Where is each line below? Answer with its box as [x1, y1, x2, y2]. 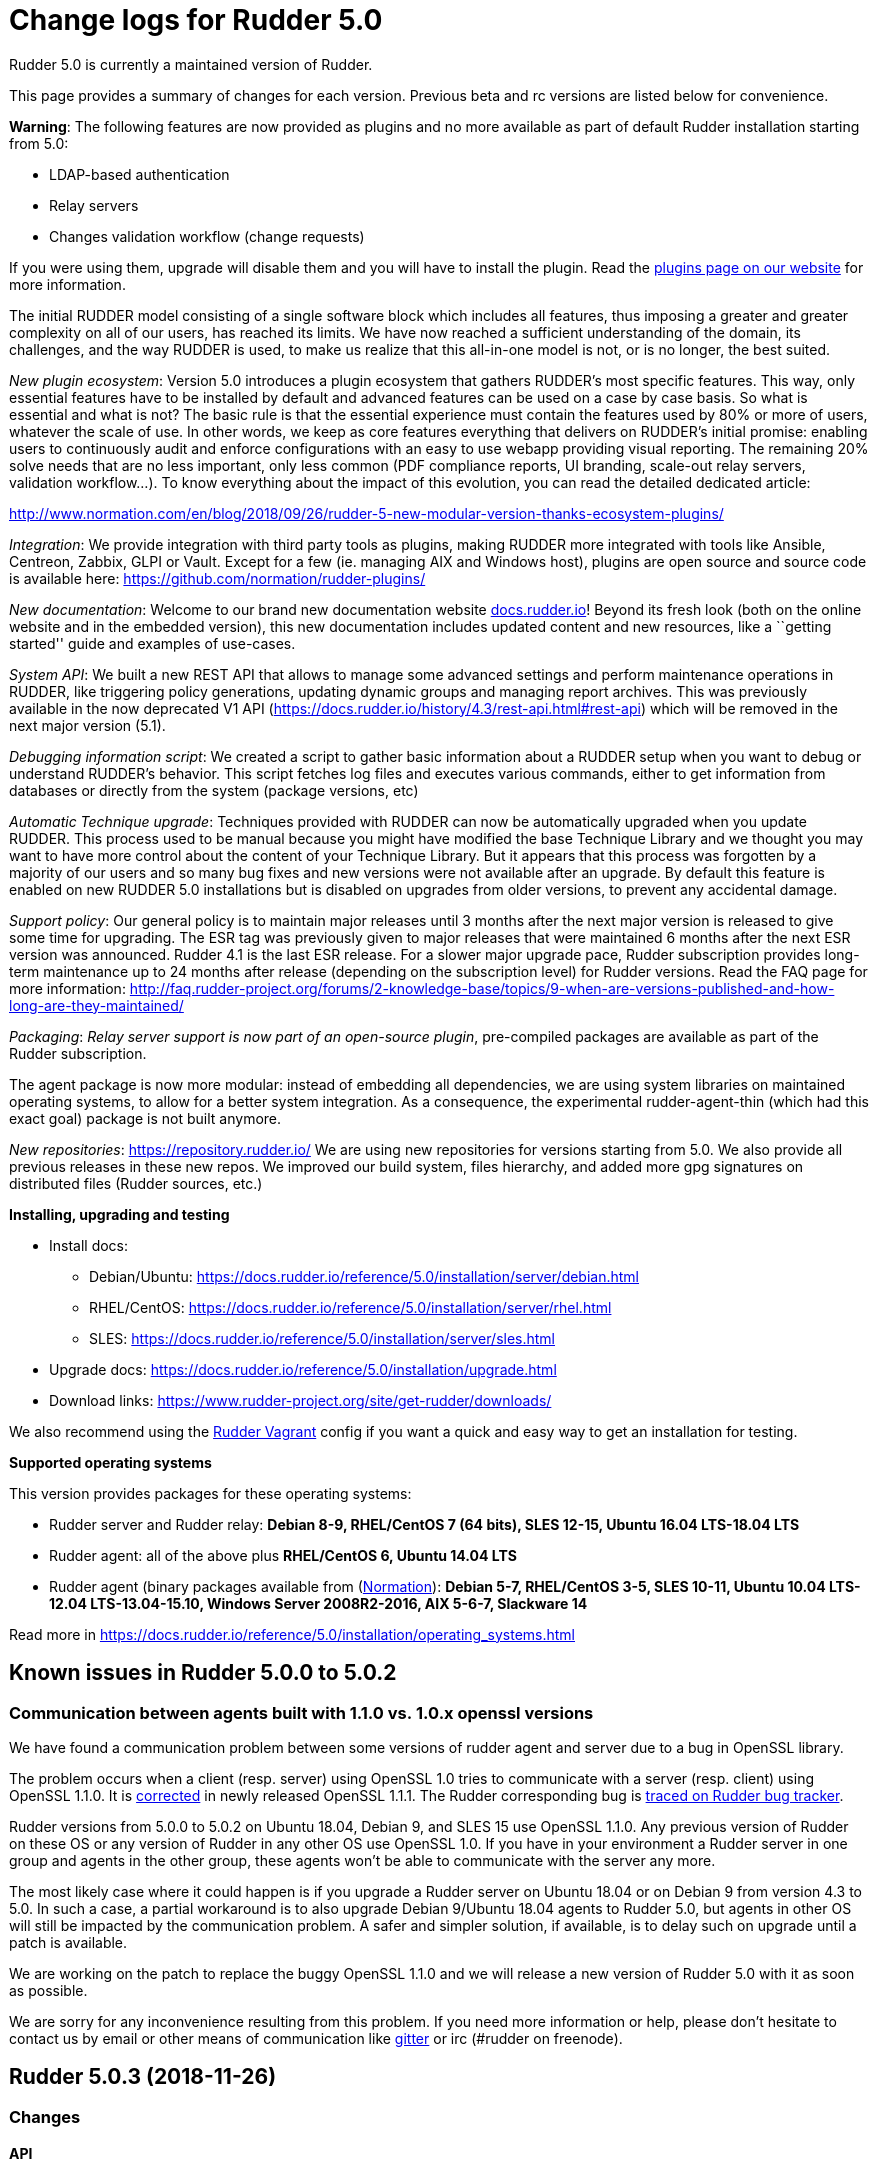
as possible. [9, 1981, 88, 1999]
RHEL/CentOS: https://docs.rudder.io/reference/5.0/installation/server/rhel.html [89, 1298, 612, 1316]
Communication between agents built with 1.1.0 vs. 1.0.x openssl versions [9, 1702, 594, 1723]
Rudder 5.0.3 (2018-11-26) [9, 2064, 277, 2090]
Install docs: [49, 1236, 129, 1254]
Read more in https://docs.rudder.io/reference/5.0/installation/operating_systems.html [9, 1625, 576, 1643]
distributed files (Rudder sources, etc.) [9, 1174, 263, 1192]
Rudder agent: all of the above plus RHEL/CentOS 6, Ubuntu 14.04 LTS [49, 1546, 517, 1564]
